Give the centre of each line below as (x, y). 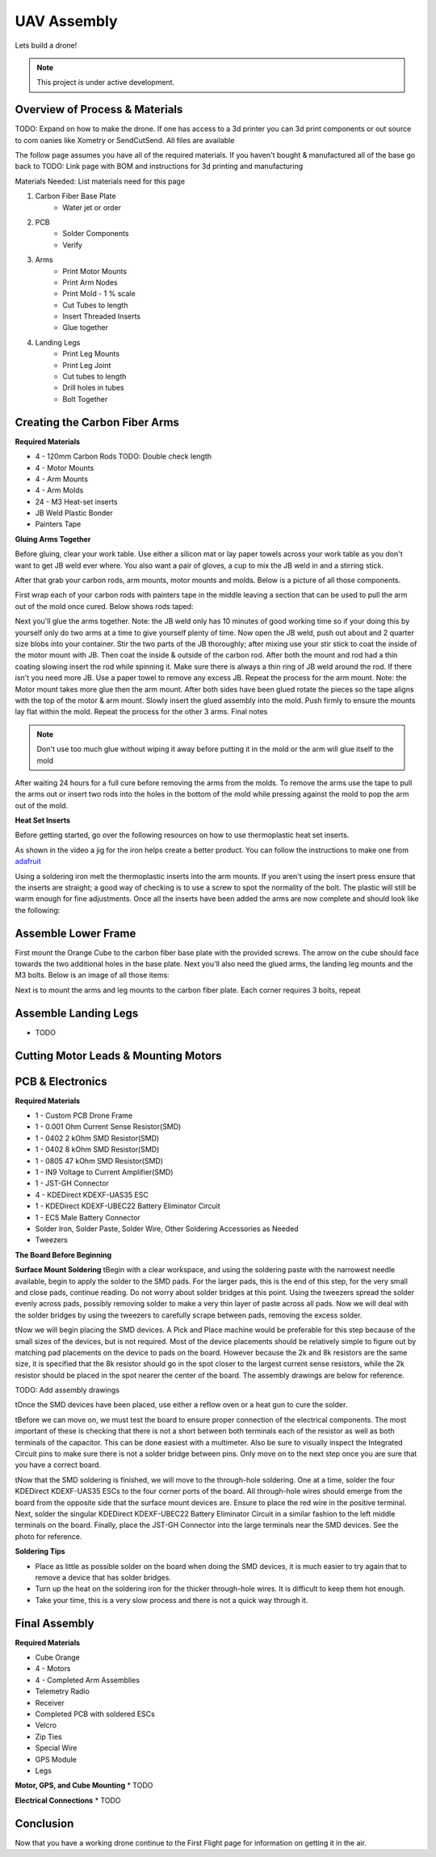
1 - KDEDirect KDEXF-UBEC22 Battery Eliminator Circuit (128, 1206)
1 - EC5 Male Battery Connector (88, 1217)
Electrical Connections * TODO (68, 1800)
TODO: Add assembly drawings (67, 1390)
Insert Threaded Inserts (102, 316)
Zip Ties (48, 1736)
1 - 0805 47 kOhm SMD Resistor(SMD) (99, 1161)
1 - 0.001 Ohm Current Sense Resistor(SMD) (108, 1127)
